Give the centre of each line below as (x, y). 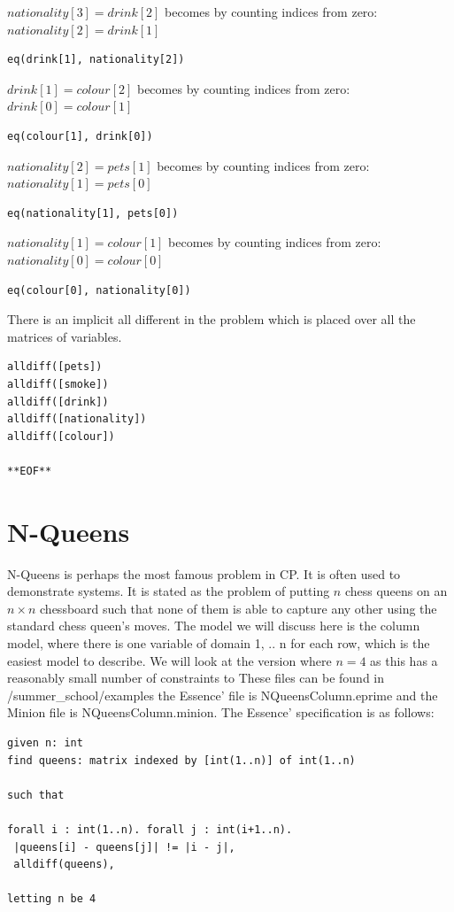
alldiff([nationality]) (77, 419)
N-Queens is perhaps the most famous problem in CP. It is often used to (204, 573)
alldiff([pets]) (55, 367)
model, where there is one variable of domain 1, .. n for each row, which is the (219, 642)
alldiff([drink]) (58, 402)
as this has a (404, 660)
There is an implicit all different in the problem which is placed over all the (212, 319)
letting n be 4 (52, 899)
